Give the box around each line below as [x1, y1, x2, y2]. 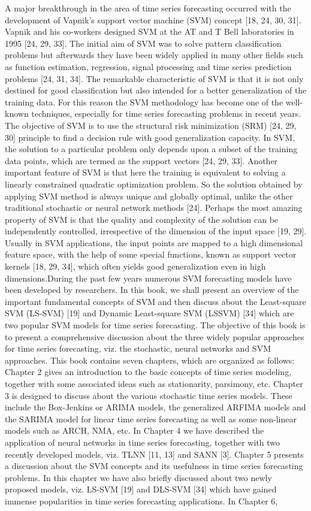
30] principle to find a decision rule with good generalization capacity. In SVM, [5, 131, 295, 143]
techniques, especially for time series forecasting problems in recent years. [31, 107, 301, 120]
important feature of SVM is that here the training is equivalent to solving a [5, 166, 286, 179]
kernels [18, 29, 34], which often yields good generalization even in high [5, 260, 266, 273]
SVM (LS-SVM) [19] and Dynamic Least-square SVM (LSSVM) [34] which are [5, 307, 294, 319]
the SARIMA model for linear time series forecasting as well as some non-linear [5, 412, 297, 425]
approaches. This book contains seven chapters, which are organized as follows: [5, 353, 295, 366]
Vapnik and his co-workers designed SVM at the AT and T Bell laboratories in [5, 25, 294, 38]
